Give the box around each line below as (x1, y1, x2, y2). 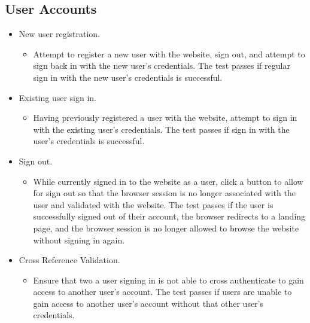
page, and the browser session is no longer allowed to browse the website (33, 221, 299, 234)
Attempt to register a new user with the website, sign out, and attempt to (33, 47, 305, 60)
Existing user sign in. (19, 91, 97, 103)
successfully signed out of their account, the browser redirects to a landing (33, 210, 306, 223)
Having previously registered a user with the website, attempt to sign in (33, 111, 297, 124)
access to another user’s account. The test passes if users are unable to (33, 285, 292, 298)
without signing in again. (33, 233, 125, 246)
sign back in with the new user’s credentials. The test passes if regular (33, 59, 290, 72)
